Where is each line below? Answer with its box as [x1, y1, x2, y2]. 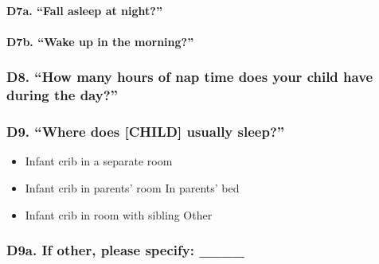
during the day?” [6, 85, 118, 105]
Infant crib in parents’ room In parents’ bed [25, 179, 240, 196]
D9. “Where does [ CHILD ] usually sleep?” [6, 122, 285, 142]
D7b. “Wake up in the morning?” [6, 33, 194, 49]
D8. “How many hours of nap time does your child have [6, 67, 373, 87]
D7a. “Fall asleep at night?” [6, 2, 162, 18]
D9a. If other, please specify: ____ [6, 240, 245, 260]
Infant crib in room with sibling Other [25, 206, 213, 223]
